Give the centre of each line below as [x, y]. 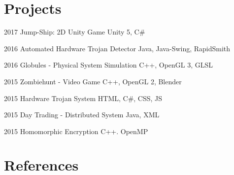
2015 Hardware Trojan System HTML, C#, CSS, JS [83, 98]
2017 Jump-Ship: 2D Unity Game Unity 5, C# [75, 32]
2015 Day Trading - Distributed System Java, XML [82, 115]
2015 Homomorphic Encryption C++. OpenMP [76, 131]
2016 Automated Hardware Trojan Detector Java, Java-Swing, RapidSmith [117, 48]
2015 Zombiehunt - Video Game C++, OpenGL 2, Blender [93, 81]
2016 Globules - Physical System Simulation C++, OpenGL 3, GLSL [109, 65]
